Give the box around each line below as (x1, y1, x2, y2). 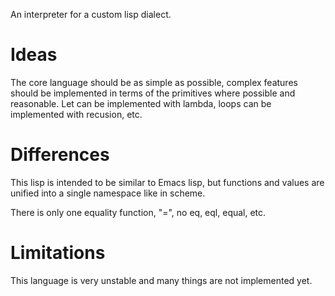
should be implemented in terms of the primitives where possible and (10, 87, 296, 99)
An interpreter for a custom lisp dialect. (10, 9, 172, 20)
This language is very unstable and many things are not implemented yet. (10, 274, 313, 286)
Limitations (10, 242, 106, 264)
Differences (10, 144, 110, 166)
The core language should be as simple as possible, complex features (10, 76, 298, 88)
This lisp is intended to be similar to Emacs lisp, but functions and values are (10, 176, 325, 188)
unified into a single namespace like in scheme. (10, 187, 206, 199)
